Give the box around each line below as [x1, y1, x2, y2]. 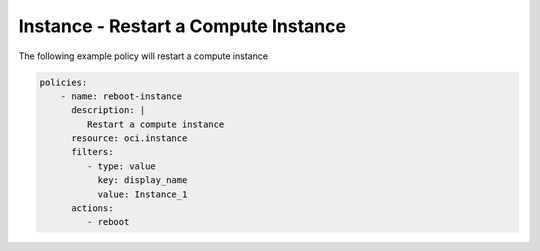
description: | [71, 105, 146, 116]
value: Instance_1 [97, 188, 188, 200]
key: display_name [97, 175, 188, 186]
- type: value [86, 160, 157, 172]
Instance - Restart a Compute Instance [18, 15, 347, 37]
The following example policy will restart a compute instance [18, 50, 269, 62]
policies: [39, 76, 88, 88]
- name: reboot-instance [60, 90, 183, 102]
